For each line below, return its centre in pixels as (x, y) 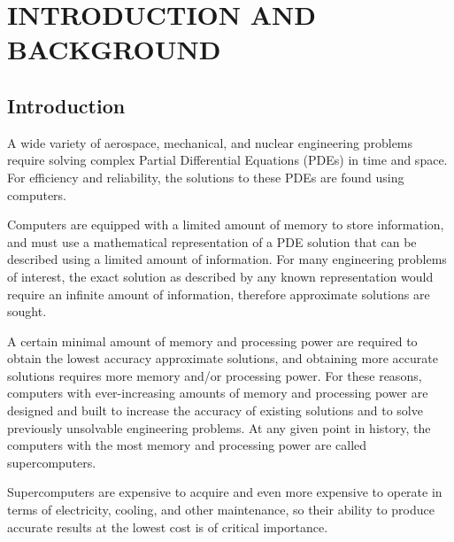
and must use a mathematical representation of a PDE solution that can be (212, 241)
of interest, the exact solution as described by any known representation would (220, 276)
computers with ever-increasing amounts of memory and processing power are (218, 393)
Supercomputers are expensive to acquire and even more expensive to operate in (225, 492)
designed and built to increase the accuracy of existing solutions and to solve (215, 410)
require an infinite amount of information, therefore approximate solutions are (219, 294)
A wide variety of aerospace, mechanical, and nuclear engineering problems (210, 142)
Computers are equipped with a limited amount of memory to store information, (226, 225)
